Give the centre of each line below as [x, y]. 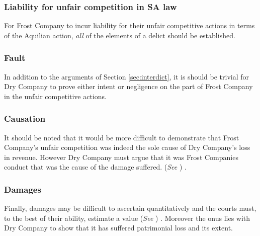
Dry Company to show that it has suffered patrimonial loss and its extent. [118, 228]
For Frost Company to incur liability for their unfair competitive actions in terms [129, 25]
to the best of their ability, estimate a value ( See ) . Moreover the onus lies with [127, 218]
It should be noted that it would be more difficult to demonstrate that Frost [122, 137]
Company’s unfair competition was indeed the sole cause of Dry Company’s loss [127, 147]
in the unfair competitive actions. [55, 96]
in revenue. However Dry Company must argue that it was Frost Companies [121, 157]
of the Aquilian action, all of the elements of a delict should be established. [120, 35]
